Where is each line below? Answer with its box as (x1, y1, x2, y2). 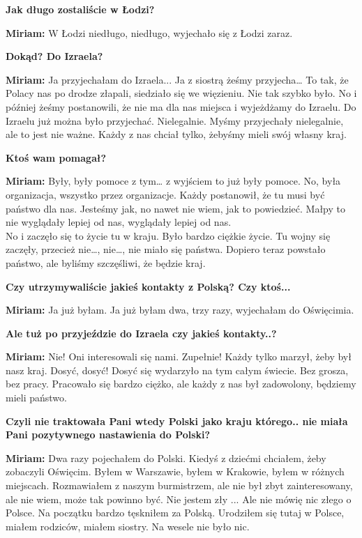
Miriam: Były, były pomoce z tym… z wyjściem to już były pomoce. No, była (6, 174, 341, 188)
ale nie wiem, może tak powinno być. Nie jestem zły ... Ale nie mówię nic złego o (6, 491, 352, 506)
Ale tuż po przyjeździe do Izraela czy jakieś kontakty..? (6, 325, 277, 340)
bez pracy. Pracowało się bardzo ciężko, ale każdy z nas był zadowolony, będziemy (6, 376, 356, 391)
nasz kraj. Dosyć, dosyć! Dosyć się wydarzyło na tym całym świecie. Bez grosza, (6, 362, 349, 377)
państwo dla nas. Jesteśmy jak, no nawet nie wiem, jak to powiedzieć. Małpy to (6, 201, 345, 215)
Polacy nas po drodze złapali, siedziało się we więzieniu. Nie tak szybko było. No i (6, 86, 357, 100)
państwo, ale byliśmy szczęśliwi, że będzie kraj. (6, 255, 206, 270)
